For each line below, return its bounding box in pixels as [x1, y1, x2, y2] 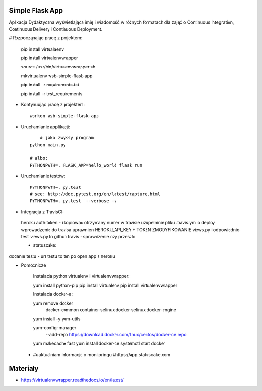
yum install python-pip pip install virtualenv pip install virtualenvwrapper [33, 282, 177, 288]
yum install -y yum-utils [33, 316, 81, 322]
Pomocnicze [21, 262, 46, 268]
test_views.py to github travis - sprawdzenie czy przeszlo [21, 233, 136, 239]
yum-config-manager [33, 324, 77, 330]
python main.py [30, 142, 66, 148]
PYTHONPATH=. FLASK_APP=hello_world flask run [30, 162, 143, 168]
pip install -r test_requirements [21, 90, 82, 97]
